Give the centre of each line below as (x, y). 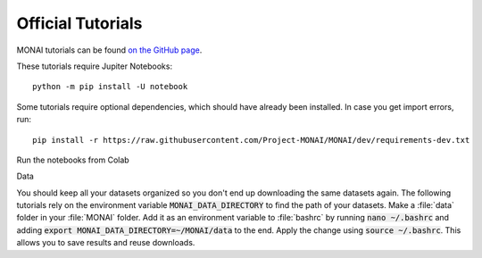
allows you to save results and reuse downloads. (106, 243)
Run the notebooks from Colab (73, 160)
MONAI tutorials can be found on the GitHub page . (109, 50)
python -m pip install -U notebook (110, 87)
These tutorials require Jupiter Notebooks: (95, 66)
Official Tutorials (79, 23)
